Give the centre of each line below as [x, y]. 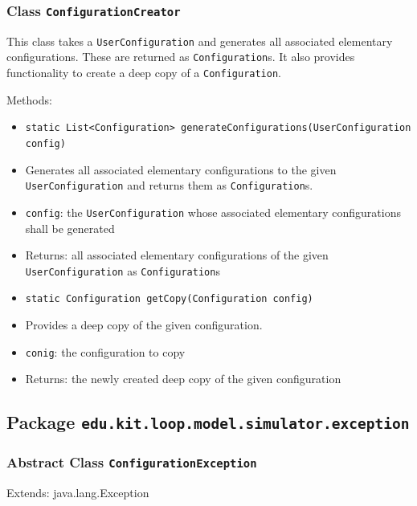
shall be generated [70, 228]
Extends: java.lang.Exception [78, 493]
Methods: [29, 99]
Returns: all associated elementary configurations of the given [177, 255]
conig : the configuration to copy [105, 351]
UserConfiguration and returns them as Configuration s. [169, 185]
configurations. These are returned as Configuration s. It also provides [181, 57]
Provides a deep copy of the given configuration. [144, 325]
